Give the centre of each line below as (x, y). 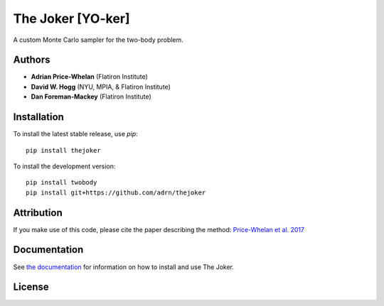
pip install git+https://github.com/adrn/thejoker (116, 192)
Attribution (38, 213)
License (31, 287)
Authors (32, 60)
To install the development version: (64, 166)
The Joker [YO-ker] (72, 18)
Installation (38, 117)
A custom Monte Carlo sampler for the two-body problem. (98, 40)
